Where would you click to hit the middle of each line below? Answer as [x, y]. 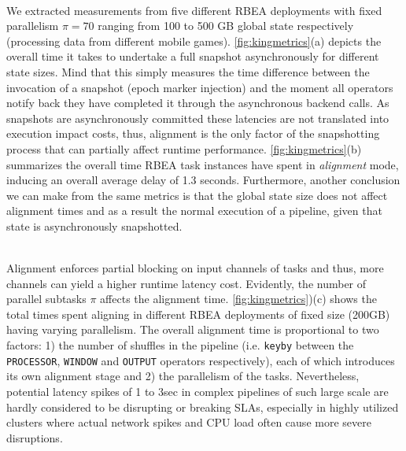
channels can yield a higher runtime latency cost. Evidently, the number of [186, 283]
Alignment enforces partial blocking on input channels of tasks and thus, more [195, 268]
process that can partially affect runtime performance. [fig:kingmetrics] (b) [184, 148]
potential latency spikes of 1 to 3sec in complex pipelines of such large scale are [197, 391]
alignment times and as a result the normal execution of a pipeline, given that [194, 211]
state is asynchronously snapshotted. [94, 225]
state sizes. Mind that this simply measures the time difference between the [188, 71]
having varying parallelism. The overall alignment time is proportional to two [193, 329]
